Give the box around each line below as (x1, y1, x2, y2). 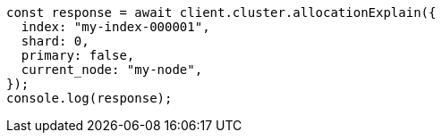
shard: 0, (21, 34, 89, 48)
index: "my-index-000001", (21, 20, 210, 34)
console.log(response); (6, 91, 173, 105)
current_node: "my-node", (21, 62, 203, 77)
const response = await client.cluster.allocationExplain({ (6, 5, 437, 20)
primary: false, (21, 48, 135, 62)
